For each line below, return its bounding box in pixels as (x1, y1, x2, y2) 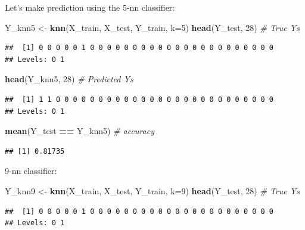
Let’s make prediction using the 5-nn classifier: (5, 1, 175, 13)
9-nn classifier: (5, 164, 57, 177)
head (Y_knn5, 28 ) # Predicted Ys (5, 73, 133, 85)
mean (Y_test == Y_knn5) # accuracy (5, 125, 154, 137)
